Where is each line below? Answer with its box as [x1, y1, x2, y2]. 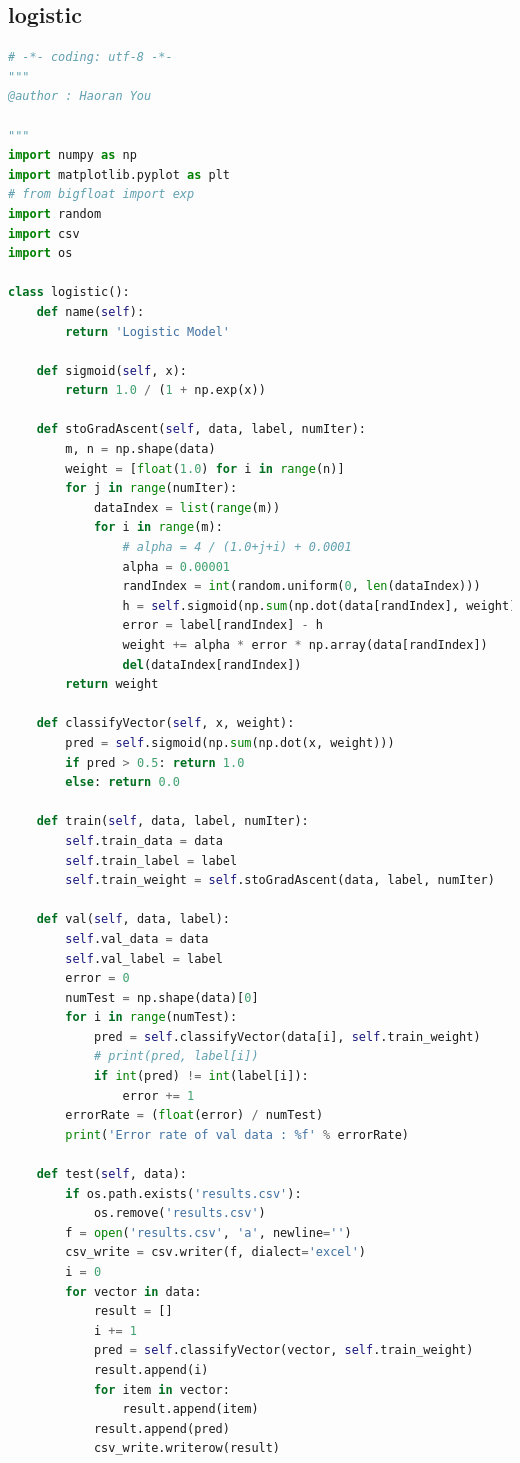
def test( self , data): [36, 1167, 187, 1182]
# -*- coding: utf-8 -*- [8, 50, 173, 65]
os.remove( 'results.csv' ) [93, 1206, 266, 1221]
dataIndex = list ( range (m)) [93, 500, 281, 515]
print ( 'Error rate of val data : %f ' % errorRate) [65, 1127, 409, 1142]
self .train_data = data [65, 833, 223, 848]
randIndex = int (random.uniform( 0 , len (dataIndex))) [122, 579, 481, 594]
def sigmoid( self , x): [36, 363, 187, 378]
